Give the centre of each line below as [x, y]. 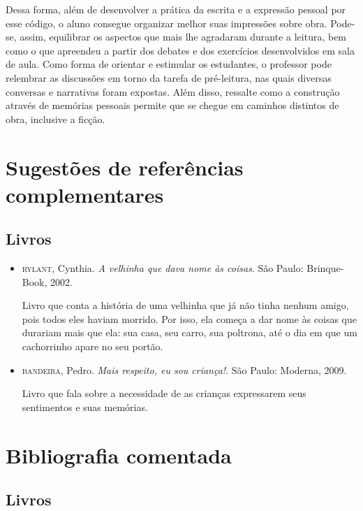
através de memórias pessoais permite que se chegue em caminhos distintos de [172, 105]
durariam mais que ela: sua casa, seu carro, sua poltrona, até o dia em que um [190, 332]
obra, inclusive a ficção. [55, 118]
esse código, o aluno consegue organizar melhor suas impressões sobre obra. [166, 23]
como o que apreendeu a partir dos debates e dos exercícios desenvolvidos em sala [180, 50]
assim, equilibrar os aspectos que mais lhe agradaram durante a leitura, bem [183, 37]
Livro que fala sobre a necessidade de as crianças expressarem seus [164, 393]
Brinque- [325, 268]
